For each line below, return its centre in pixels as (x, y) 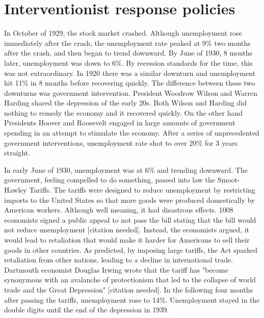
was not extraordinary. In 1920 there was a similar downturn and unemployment (130, 73)
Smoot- (229, 180)
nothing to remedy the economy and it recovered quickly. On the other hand (124, 112)
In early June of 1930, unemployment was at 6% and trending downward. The (126, 169)
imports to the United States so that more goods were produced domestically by (130, 200)
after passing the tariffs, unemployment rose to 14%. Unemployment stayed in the (132, 299)
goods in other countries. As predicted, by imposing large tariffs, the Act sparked (131, 249)
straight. (17, 153)
